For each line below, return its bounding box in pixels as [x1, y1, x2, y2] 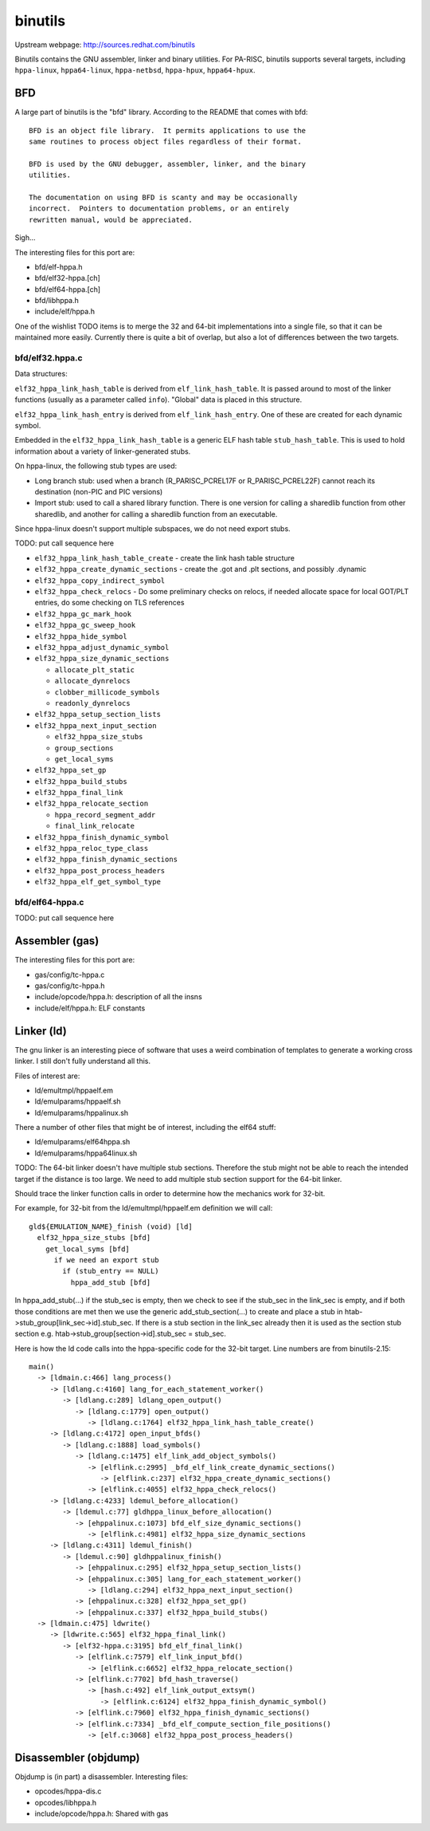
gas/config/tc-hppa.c [34, 970, 105, 979]
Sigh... [14, 233, 36, 242]
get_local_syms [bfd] [45, 1244, 131, 1254]
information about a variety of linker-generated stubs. [14, 447, 191, 456]
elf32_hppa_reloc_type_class [34, 844, 149, 853]
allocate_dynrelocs [54, 676, 131, 686]
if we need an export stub [53, 1255, 159, 1264]
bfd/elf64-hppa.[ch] [34, 284, 101, 294]
